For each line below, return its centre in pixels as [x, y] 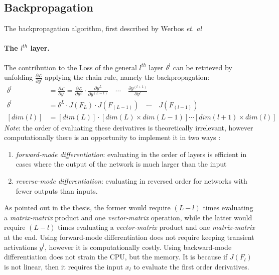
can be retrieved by [202, 67]
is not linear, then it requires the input [64, 266]
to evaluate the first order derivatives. [191, 266]
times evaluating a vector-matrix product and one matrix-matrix [156, 227]
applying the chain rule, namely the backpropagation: [127, 77]
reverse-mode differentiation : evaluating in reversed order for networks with [131, 180]
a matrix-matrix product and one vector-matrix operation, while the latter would [128, 217]
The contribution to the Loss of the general [71, 67]
